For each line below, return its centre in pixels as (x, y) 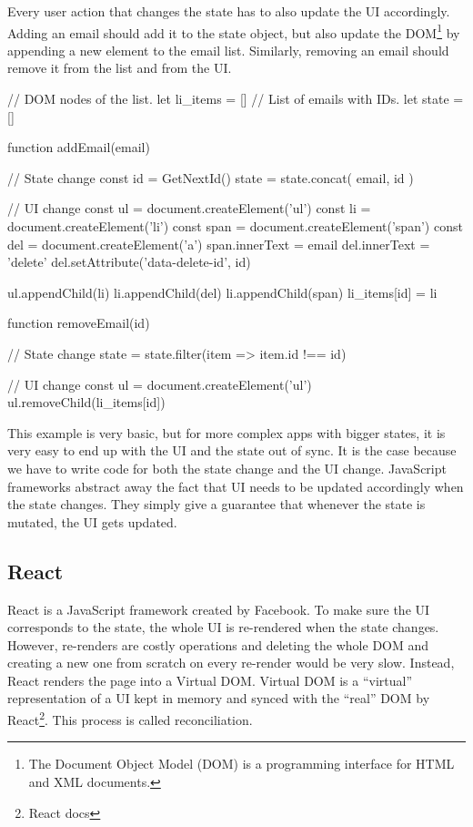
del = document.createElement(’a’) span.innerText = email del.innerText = (219, 244)
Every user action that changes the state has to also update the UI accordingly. (229, 11)
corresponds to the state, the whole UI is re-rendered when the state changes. (223, 627)
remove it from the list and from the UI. (120, 68)
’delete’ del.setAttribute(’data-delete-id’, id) (129, 262)
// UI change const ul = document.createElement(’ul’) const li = (189, 208)
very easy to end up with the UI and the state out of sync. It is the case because (232, 450)
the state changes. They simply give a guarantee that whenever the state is (216, 504)
